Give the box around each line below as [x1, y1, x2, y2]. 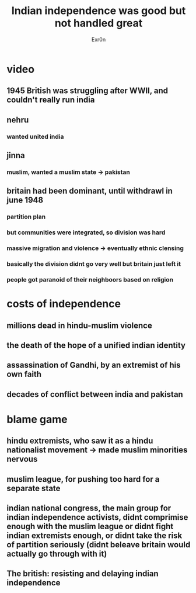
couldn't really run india [6, 95, 95, 105]
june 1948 [6, 195, 43, 205]
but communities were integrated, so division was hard [6, 228, 166, 236]
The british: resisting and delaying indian [6, 569, 159, 579]
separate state [6, 483, 61, 493]
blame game [6, 413, 68, 426]
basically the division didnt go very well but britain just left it [6, 260, 181, 268]
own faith [6, 369, 42, 379]
